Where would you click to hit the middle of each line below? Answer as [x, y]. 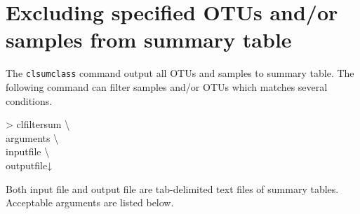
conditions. [29, 100]
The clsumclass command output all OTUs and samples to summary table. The [180, 73]
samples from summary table [149, 40]
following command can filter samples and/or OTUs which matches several [167, 86]
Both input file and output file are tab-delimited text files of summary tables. [172, 188]
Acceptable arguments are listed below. [90, 202]
